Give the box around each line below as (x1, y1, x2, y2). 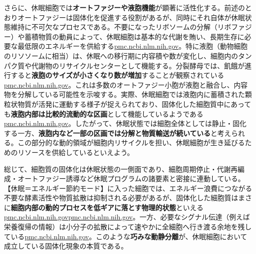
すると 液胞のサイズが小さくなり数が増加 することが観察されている (10, 70, 224, 80)
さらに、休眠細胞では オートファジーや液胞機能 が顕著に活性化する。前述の (4, 2, 245, 12)
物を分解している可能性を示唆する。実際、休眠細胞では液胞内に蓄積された (4, 89, 245, 99)
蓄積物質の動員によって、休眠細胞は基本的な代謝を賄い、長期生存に (24, 31, 245, 41)
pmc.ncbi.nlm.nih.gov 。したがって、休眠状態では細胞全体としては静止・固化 (4, 118, 247, 128)
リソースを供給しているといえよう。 (17, 147, 134, 157)
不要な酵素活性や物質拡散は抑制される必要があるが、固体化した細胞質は (4, 192, 238, 203)
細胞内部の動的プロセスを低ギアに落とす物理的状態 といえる (11, 202, 204, 212)
